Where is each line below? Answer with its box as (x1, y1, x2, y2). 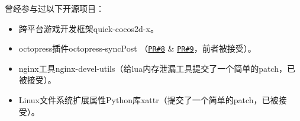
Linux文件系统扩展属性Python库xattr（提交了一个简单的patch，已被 (18, 94, 279, 106)
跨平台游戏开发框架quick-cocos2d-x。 (18, 22, 159, 34)
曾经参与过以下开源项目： (5, 2, 104, 14)
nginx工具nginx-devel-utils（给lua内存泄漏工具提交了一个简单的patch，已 (18, 62, 295, 74)
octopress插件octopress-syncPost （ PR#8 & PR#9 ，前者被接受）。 (18, 42, 256, 55)
